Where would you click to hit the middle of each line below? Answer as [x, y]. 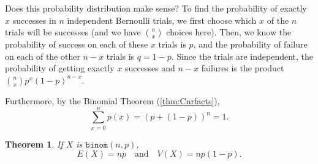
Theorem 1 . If [34, 144]
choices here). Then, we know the [229, 32]
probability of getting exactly [60, 68]
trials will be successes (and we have [73, 32]
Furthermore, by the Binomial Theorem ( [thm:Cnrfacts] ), [112, 100]
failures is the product [243, 68]
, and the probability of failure [250, 44]
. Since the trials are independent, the [242, 56]
